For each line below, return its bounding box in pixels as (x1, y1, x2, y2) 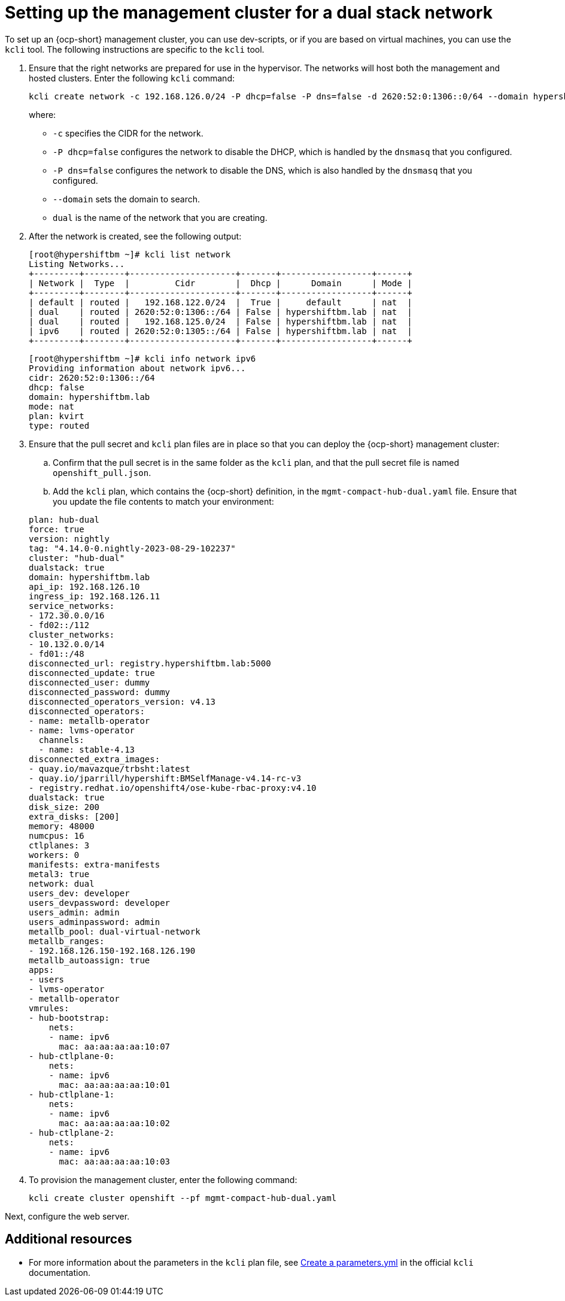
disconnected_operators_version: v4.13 (29, 696, 215, 706)
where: (29, 109, 56, 120)
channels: (38, 735, 84, 745)
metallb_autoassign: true (29, 955, 150, 965)
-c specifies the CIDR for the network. (53, 128, 203, 138)
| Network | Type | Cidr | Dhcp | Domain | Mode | (29, 278, 412, 288)
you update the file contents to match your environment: (53, 496, 274, 507)
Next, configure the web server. (5, 1211, 130, 1221)
